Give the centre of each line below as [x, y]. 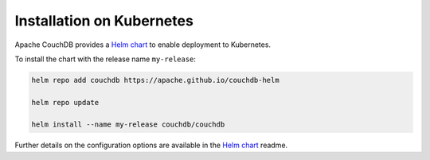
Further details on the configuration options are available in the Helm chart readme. [151, 145]
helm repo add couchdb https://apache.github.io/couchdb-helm [155, 80]
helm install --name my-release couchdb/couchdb [128, 125]
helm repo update [65, 102]
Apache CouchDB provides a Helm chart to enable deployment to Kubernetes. [143, 45]
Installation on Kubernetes [104, 21]
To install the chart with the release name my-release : [106, 59]
